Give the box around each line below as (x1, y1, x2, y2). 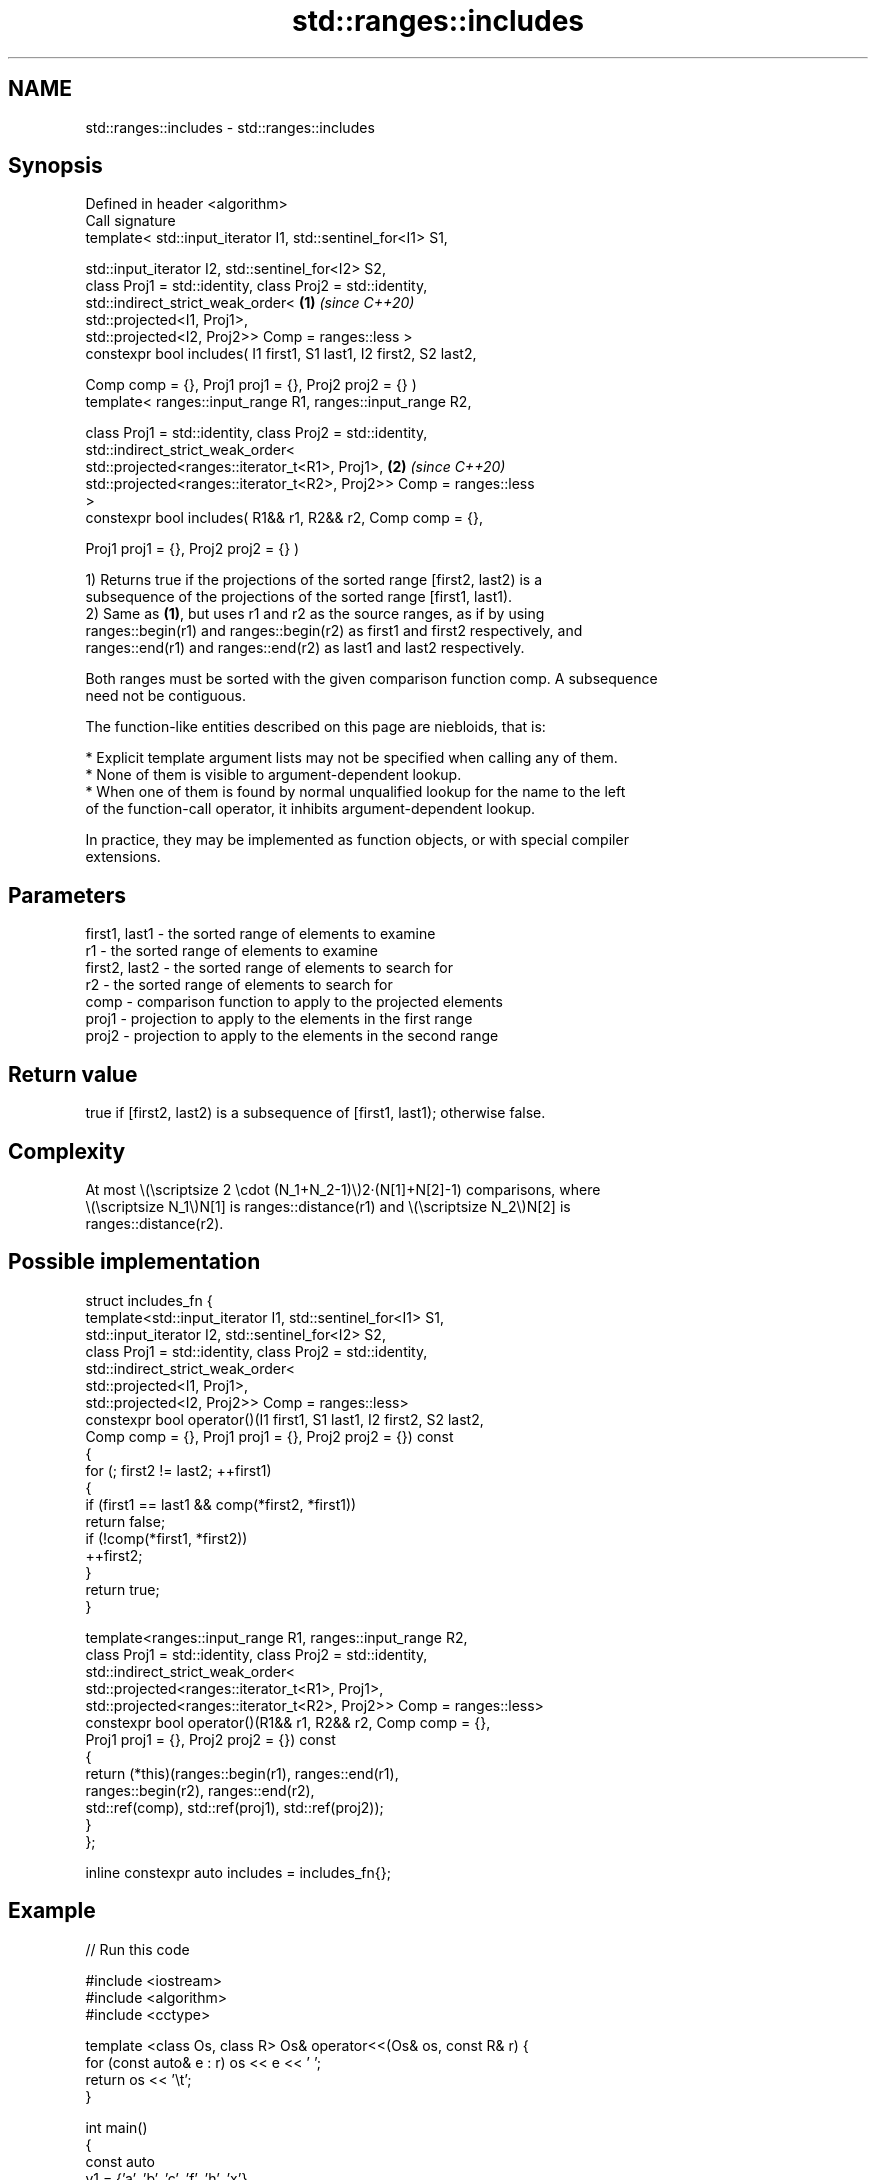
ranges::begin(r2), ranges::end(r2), (85, 1781, 315, 1799)
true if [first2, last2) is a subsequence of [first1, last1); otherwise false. (85, 1104, 546, 1122)
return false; (85, 1512, 166, 1530)
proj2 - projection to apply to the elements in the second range (85, 1027, 499, 1045)
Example (8, 1898, 96, 1924)
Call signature (85, 212, 176, 230)
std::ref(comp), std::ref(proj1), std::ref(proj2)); (85, 1798, 384, 1816)
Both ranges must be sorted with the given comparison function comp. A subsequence (85, 670, 658, 688)
